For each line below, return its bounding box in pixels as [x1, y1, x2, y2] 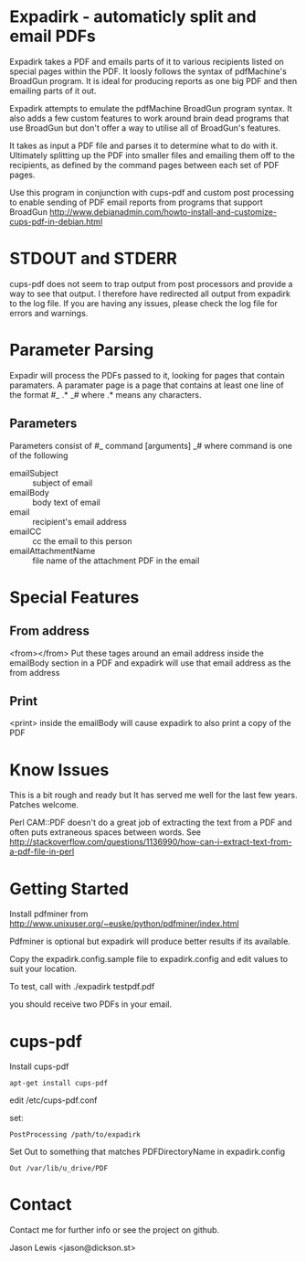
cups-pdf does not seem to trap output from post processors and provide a [9, 278, 293, 289]
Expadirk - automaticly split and [9, 6, 258, 27]
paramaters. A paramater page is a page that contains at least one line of [9, 380, 285, 390]
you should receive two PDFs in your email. [9, 999, 173, 1010]
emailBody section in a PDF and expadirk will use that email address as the [9, 657, 291, 668]
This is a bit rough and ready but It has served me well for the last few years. [9, 789, 298, 801]
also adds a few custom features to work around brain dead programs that [9, 112, 290, 123]
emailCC [9, 526, 42, 537]
